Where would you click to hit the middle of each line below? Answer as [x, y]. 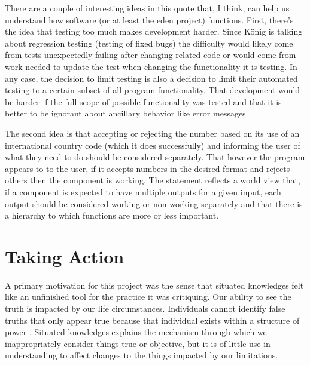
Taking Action [65, 256]
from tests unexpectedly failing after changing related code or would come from [151, 55]
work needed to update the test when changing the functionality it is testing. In [151, 66]
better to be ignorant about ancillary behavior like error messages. [127, 113]
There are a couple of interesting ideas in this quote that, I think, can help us [147, 8]
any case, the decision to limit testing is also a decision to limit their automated [151, 78]
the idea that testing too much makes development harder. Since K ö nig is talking [154, 31]
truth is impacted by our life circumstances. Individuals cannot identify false [145, 308]
